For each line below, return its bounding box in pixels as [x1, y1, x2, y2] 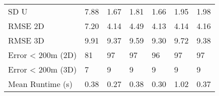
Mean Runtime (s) [8, 78, 72, 89]
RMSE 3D [8, 34, 44, 46]
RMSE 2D [8, 20, 44, 31]
